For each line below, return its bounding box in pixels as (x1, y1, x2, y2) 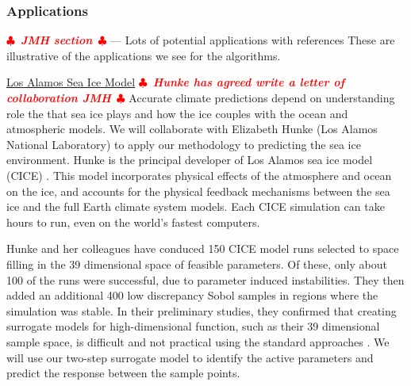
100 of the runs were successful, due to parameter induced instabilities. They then (6, 271, 405, 288)
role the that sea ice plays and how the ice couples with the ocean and (6, 105, 348, 121)
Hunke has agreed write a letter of (152, 74, 345, 90)
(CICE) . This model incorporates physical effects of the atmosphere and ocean (6, 166, 392, 183)
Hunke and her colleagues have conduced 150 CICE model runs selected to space (6, 240, 399, 257)
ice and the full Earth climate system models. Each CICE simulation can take (6, 198, 385, 215)
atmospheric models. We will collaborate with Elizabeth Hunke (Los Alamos (6, 120, 378, 137)
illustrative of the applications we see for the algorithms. (6, 47, 281, 63)
